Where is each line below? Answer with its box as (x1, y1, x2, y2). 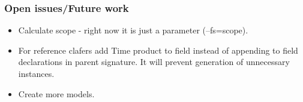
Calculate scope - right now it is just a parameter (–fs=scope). (18, 24, 248, 36)
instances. (18, 67, 55, 79)
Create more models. (18, 87, 95, 100)
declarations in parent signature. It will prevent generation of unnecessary (18, 55, 290, 68)
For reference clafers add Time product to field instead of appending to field (18, 44, 298, 56)
